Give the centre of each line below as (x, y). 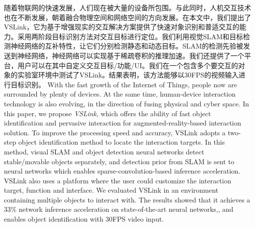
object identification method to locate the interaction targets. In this (122, 142)
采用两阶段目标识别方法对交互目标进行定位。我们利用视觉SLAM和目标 (130, 36)
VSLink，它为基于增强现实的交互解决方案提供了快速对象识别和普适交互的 (122, 27)
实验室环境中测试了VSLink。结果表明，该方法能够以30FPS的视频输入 (128, 75)
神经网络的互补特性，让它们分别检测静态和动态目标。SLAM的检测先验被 (127, 46)
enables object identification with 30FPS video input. (84, 219)
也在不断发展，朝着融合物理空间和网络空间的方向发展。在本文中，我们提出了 (127, 17)
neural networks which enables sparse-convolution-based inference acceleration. (122, 171)
